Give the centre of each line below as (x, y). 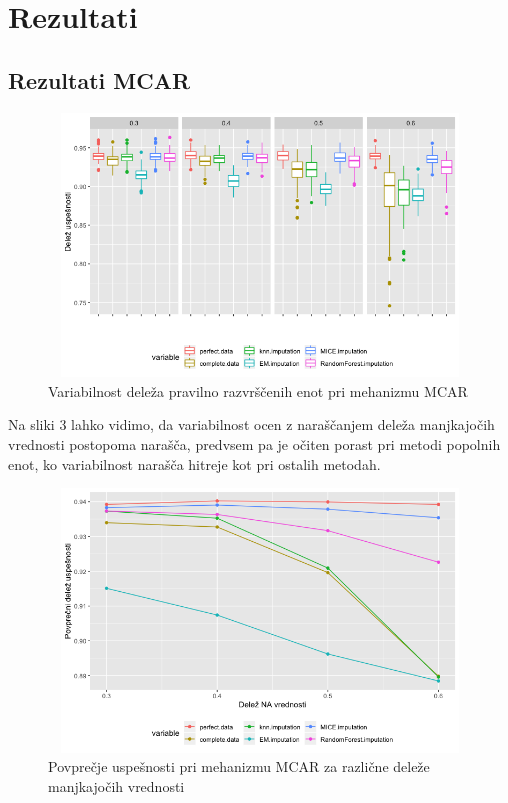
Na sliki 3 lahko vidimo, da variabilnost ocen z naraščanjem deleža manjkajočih (251, 424)
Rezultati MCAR (99, 79)
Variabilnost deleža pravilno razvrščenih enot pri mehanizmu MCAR (258, 390)
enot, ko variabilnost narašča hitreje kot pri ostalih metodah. (194, 463)
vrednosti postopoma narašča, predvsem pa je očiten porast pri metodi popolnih (254, 443)
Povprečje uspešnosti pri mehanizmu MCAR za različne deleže (239, 766)
